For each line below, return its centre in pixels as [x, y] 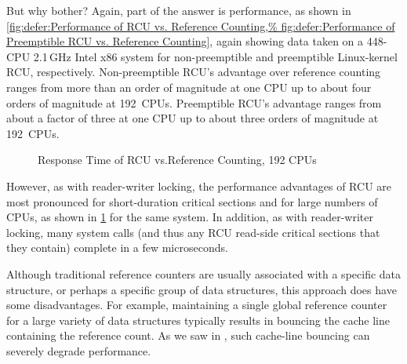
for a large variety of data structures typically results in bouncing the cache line [198, 320]
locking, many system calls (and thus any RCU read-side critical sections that [193, 232]
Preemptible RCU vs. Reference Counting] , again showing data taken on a [185, 41]
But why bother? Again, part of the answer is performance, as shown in [179, 10]
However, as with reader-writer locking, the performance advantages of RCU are [199, 186]
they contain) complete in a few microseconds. [117, 248]
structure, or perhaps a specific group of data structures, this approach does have [202, 289]
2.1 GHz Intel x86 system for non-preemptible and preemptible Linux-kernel [215, 56]
